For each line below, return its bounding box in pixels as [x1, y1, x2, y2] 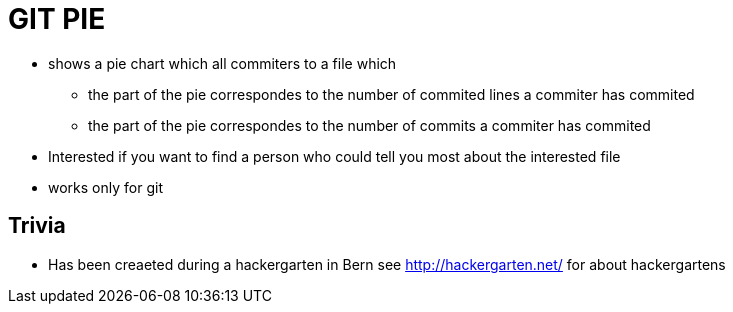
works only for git [48, 178, 163, 196]
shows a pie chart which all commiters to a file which [48, 54, 397, 72]
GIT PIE [8, 2, 106, 36]
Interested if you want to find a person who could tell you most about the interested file [48, 147, 621, 165]
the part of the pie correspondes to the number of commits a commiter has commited [88, 116, 651, 134]
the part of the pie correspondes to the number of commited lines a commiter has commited [88, 85, 695, 103]
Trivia [8, 213, 66, 239]
